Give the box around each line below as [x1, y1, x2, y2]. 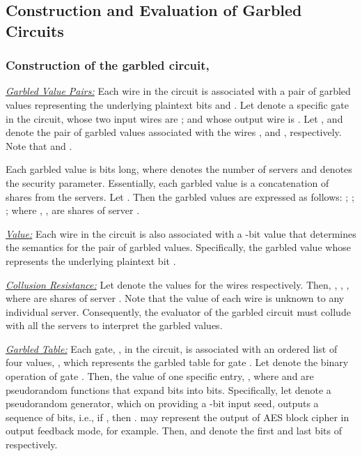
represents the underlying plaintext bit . [6, 253, 176, 268]
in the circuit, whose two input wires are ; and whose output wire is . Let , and [6, 111, 343, 126]
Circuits [6, 20, 64, 41]
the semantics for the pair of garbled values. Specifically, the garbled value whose [6, 240, 351, 254]
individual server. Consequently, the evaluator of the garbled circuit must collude [6, 304, 351, 319]
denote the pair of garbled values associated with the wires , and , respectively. [6, 125, 342, 139]
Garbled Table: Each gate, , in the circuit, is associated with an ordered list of [6, 341, 338, 356]
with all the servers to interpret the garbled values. [6, 318, 223, 333]
